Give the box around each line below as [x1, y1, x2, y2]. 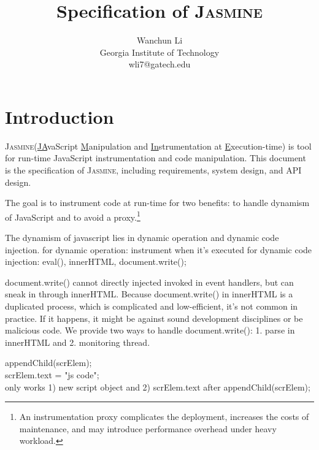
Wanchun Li [136, 34, 183, 47]
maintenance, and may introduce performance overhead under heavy [19, 422, 277, 435]
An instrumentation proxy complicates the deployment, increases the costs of [19, 410, 309, 423]
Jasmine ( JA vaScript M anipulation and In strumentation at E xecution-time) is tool [5, 139, 312, 152]
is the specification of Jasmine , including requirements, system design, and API [5, 164, 302, 177]
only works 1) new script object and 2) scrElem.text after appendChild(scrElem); [5, 380, 310, 393]
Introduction [5, 104, 114, 129]
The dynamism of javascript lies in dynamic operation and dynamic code [5, 231, 279, 244]
